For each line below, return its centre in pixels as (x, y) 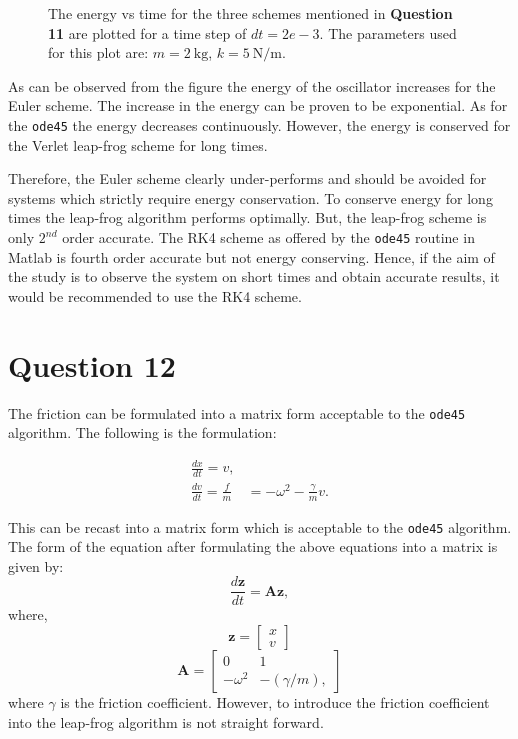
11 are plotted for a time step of (147, 32)
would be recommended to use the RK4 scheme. (155, 295)
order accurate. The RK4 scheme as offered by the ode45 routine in (268, 237)
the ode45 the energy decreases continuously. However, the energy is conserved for (259, 124)
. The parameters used (388, 32)
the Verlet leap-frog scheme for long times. (138, 144)
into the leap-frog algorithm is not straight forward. (166, 721)
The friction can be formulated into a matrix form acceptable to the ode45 (237, 412)
